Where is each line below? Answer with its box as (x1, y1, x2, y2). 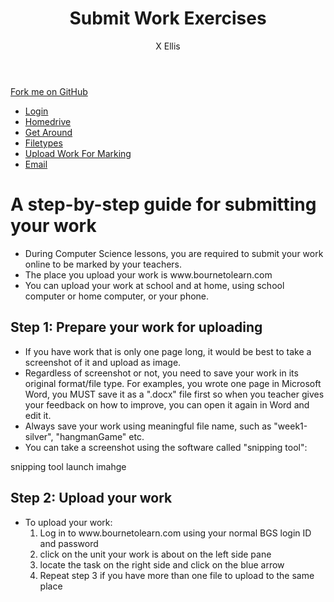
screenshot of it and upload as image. (24, 356, 182, 368)
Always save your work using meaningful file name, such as (24, 420, 272, 432)
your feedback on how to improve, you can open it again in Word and (24, 398, 310, 411)
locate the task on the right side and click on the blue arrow (39, 558, 285, 571)
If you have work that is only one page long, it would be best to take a (24, 345, 312, 357)
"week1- (273, 420, 308, 432)
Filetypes (24, 137, 63, 149)
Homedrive (24, 115, 72, 127)
